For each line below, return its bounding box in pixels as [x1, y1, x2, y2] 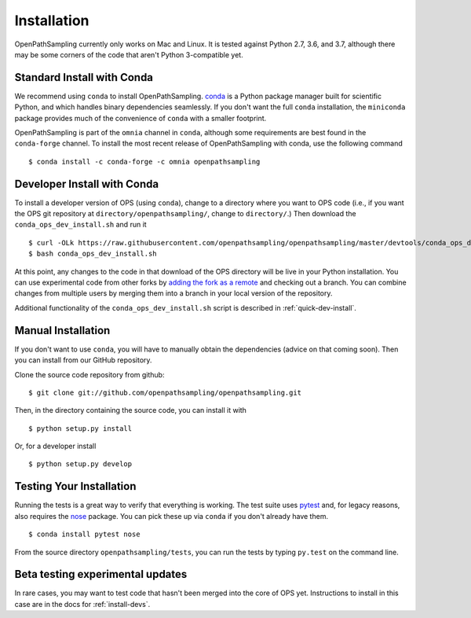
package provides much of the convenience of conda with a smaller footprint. [14, 113, 267, 123]
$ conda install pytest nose [28, 530, 141, 539]
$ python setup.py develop [28, 460, 133, 469]
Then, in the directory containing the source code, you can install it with [14, 406, 247, 415]
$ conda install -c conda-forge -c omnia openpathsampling [28, 157, 261, 166]
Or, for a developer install [14, 441, 97, 451]
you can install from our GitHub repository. [14, 355, 152, 365]
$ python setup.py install [28, 424, 133, 432]
